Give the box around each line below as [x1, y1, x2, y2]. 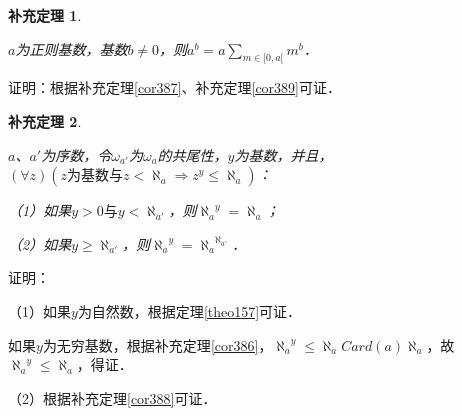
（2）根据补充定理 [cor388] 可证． [8, 387, 217, 408]
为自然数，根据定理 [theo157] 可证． [77, 300, 302, 321]
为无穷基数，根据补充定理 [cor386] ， [42, 334, 273, 355]
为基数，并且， [234, 144, 333, 165]
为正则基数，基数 [15, 38, 128, 59]
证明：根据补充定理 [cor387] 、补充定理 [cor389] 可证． [8, 77, 341, 98]
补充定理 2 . [8, 110, 82, 131]
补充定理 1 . [8, 5, 82, 25]
